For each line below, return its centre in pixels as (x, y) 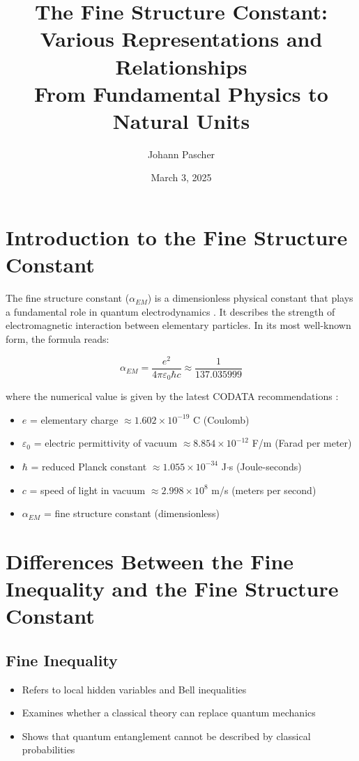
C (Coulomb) (221, 419)
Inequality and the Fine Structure (172, 589)
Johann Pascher (181, 154)
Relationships (181, 66)
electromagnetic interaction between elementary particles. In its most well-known (178, 325)
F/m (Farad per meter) (302, 443)
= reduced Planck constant (89, 466)
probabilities (48, 750)
